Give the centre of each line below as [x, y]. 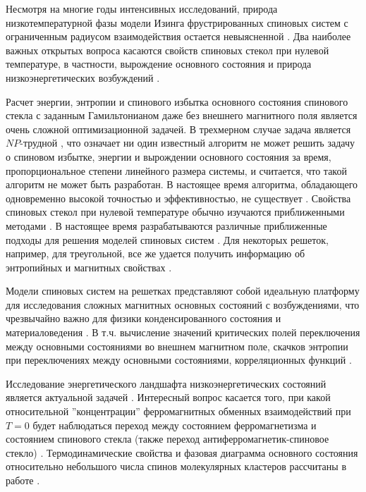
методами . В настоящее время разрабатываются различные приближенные [166, 225]
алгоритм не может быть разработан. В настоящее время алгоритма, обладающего [182, 184]
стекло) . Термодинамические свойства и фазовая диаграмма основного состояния [182, 452]
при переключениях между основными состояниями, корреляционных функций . [179, 360]
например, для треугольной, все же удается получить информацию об [155, 253]
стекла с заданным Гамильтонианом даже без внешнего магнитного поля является [182, 115]
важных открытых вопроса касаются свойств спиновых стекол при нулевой [167, 50]
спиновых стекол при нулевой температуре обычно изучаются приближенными [175, 212]
